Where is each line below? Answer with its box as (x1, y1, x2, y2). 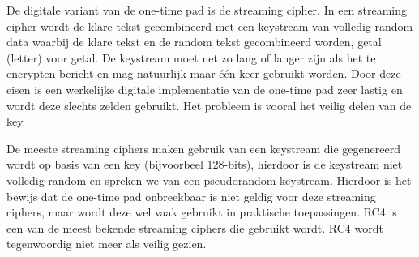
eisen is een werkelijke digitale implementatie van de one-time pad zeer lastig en (6, 80, 403, 97)
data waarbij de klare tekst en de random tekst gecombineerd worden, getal (6, 33, 382, 50)
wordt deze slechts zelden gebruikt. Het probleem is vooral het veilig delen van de (6, 96, 412, 114)
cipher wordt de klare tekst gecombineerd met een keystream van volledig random (6, 17, 413, 34)
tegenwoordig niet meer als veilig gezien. (6, 235, 207, 252)
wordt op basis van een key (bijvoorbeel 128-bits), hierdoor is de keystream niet (6, 156, 403, 173)
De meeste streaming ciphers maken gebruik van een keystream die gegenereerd (6, 139, 400, 156)
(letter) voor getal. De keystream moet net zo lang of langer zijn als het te (6, 49, 376, 66)
